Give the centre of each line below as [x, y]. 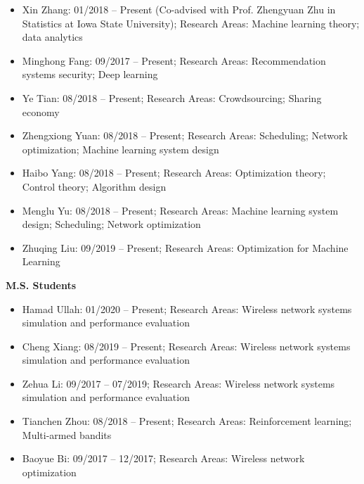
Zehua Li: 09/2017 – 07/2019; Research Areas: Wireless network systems [178, 383]
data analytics [52, 37]
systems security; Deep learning [90, 74]
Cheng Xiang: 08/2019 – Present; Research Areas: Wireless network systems [186, 346]
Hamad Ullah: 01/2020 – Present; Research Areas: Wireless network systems [187, 308]
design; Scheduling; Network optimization [111, 224]
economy [41, 112]
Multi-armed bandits [67, 434]
